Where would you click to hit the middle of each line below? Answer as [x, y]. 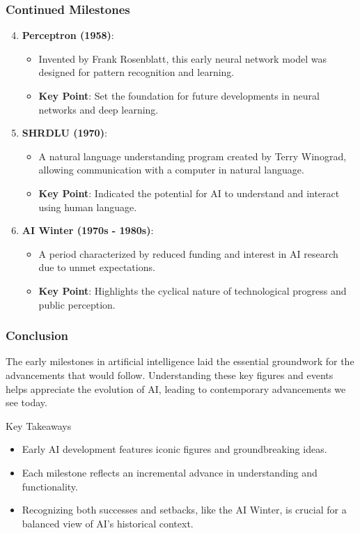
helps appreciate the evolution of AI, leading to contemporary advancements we [176, 388]
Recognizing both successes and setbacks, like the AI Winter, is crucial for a [184, 510]
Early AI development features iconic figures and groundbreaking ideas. [174, 449]
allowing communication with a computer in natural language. [171, 170]
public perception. [77, 304]
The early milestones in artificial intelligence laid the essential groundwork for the [180, 361]
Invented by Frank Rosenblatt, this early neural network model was [182, 58]
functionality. [50, 486]
